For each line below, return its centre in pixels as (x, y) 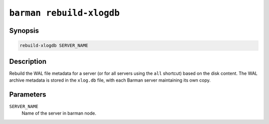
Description (28, 62)
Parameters (28, 94)
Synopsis (24, 31)
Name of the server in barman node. (59, 113)
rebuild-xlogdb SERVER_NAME (54, 46)
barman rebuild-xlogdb (65, 13)
